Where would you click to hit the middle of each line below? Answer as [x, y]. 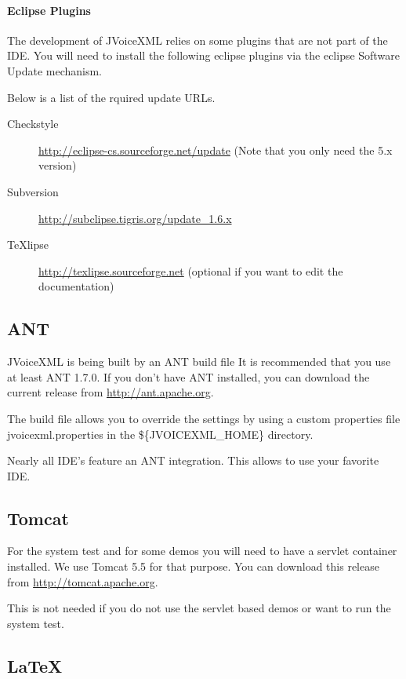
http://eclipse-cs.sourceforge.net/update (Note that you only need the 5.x [216, 150]
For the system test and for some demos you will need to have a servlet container [202, 551]
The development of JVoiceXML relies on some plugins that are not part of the [198, 40]
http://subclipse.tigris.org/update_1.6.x [135, 218]
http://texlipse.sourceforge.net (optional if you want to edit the [191, 270]
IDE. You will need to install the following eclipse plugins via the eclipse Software [203, 55]
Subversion [33, 191]
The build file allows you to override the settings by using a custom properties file [204, 418]
